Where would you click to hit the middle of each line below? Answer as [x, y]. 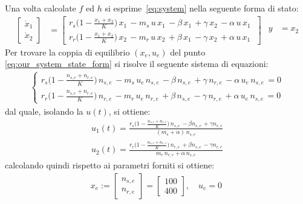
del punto [188, 52]
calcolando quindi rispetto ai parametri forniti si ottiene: [110, 165]
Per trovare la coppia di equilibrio [67, 52]
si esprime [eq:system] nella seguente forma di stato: [202, 8]
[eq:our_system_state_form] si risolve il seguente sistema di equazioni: [137, 64]
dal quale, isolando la [44, 111]
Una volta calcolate [41, 8]
